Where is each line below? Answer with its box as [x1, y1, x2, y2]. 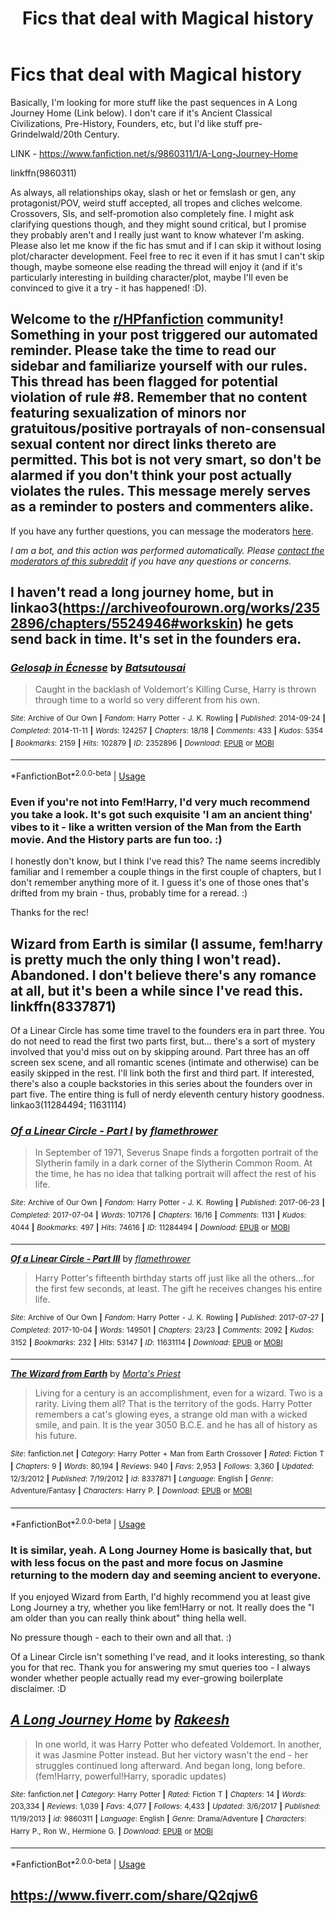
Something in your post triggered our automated [10, 327, 318, 344]
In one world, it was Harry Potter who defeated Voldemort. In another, [34, 1738, 322, 1750]
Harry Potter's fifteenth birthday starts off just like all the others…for [34, 1272, 315, 1284]
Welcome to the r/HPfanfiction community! [10, 311, 285, 328]
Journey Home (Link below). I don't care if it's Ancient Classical [10, 107, 273, 119]
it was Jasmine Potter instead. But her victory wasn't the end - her [34, 1748, 309, 1761]
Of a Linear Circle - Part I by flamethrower [10, 1124, 218, 1138]
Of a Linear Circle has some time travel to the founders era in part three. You [10, 1025, 325, 1037]
